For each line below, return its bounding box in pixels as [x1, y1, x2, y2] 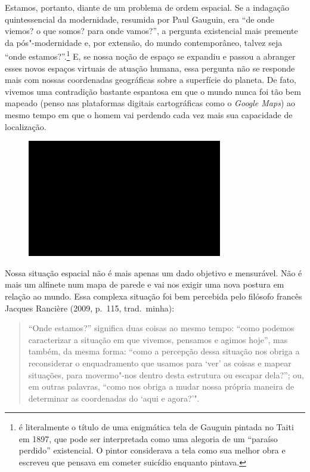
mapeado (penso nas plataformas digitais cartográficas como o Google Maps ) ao [5, 97, 296, 109]
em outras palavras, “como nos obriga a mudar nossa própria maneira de [28, 380, 294, 393]
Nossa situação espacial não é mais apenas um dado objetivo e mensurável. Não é [5, 266, 302, 279]
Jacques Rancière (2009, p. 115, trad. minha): [5, 301, 175, 314]
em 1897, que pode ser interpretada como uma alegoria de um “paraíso [18, 432, 278, 445]
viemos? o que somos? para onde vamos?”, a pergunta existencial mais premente [5, 24, 298, 37]
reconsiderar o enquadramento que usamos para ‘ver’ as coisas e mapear [28, 356, 292, 369]
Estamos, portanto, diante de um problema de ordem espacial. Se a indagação [5, 1, 289, 13]
